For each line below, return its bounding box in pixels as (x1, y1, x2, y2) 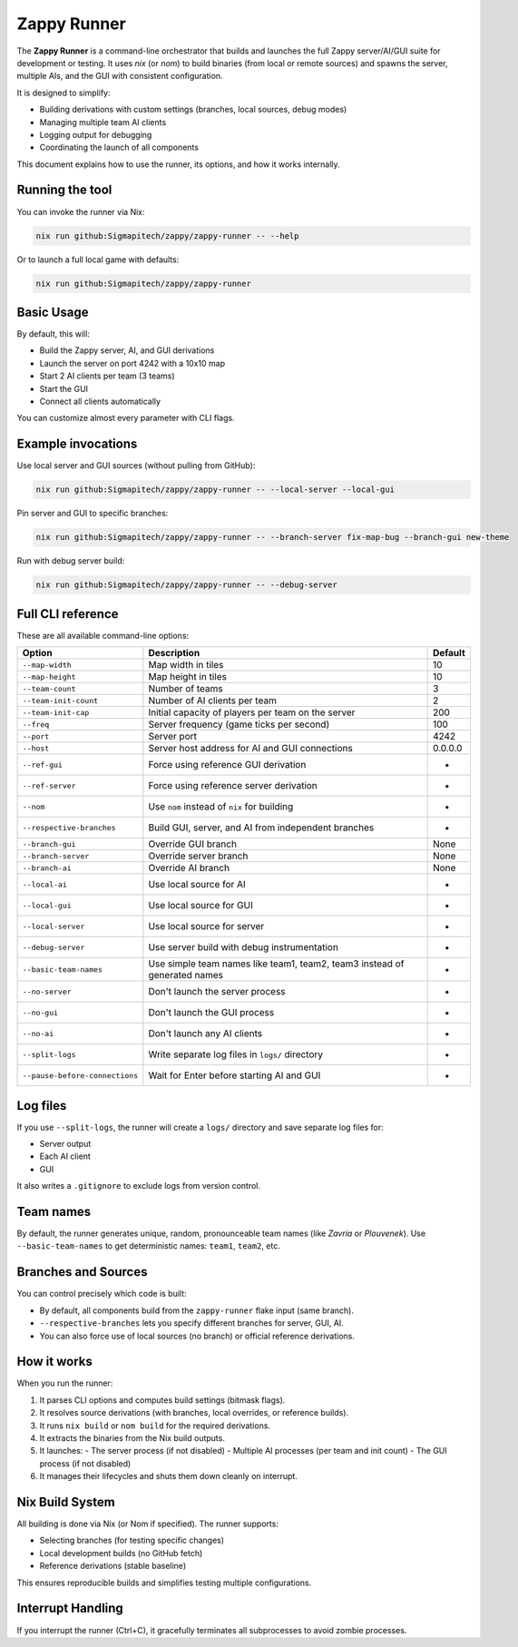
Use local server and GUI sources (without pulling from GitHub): (16, 460, 256, 471)
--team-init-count (22, 695, 99, 705)
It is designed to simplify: (16, 87, 111, 98)
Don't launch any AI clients (148, 1027, 263, 1040)
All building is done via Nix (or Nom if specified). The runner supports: (16, 1518, 279, 1529)
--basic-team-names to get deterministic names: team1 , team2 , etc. (16, 1240, 280, 1251)
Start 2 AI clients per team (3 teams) (39, 370, 176, 381)
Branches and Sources (16, 1264, 148, 1279)
